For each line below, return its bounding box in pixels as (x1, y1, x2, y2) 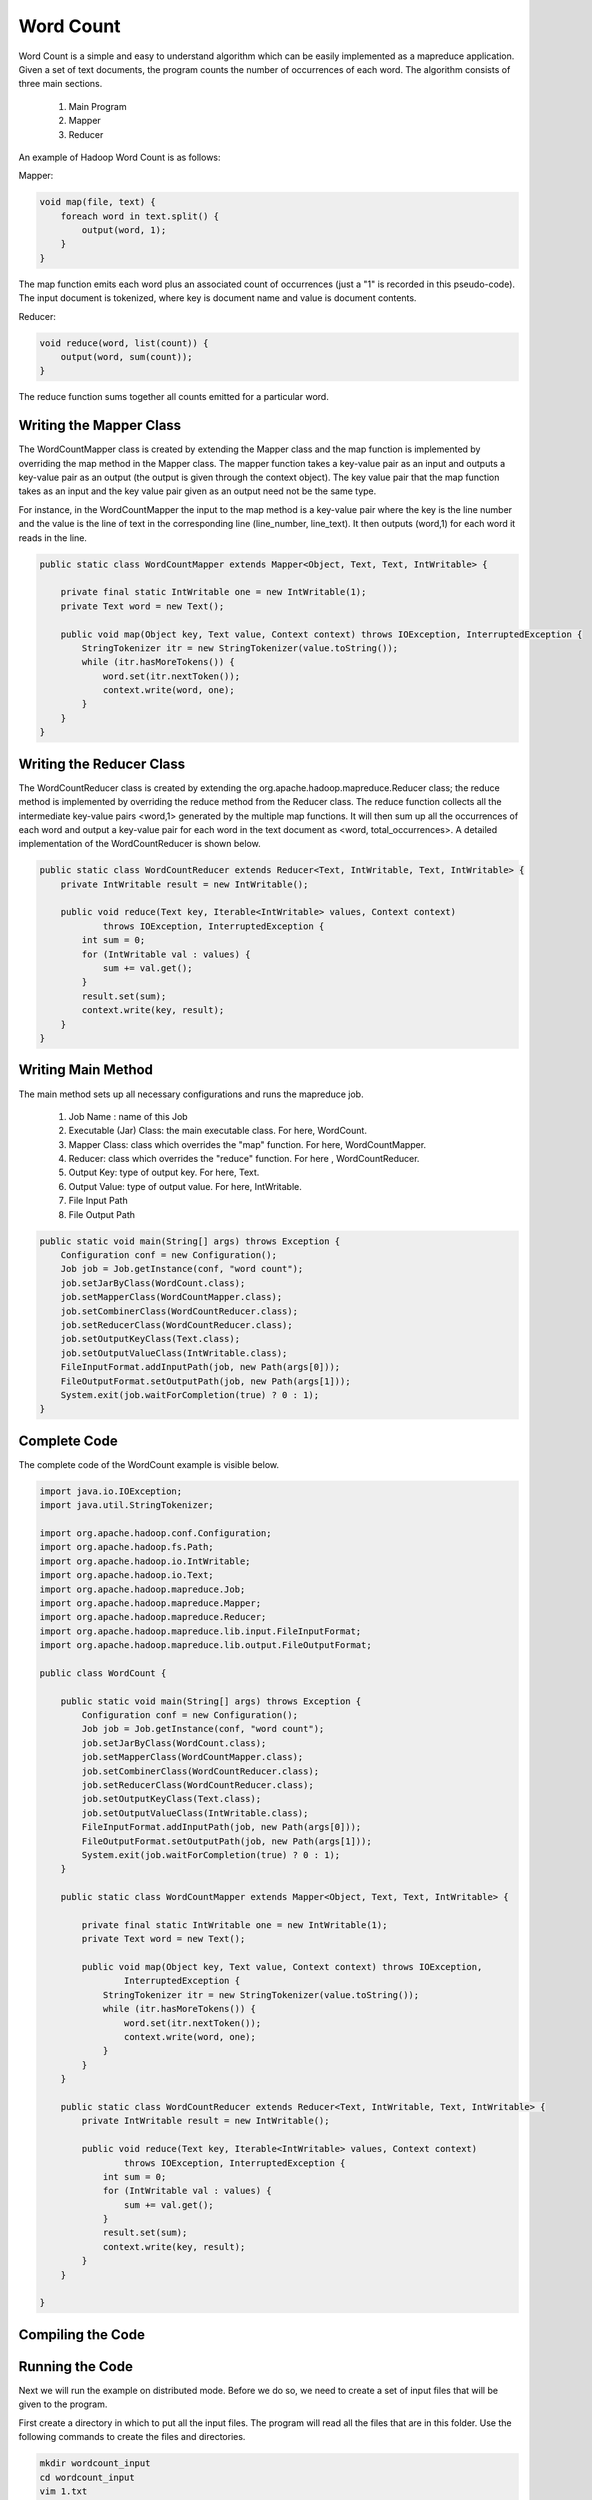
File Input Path (68, 1195, 129, 1207)
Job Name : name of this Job (68, 1110, 189, 1122)
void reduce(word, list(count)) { (39, 337, 209, 349)
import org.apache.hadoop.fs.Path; (39, 1541, 214, 1553)
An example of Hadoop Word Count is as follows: (18, 151, 221, 163)
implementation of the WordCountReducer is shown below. (18, 838, 261, 850)
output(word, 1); (81, 225, 167, 236)
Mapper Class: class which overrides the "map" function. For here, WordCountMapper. (68, 1138, 427, 1150)
